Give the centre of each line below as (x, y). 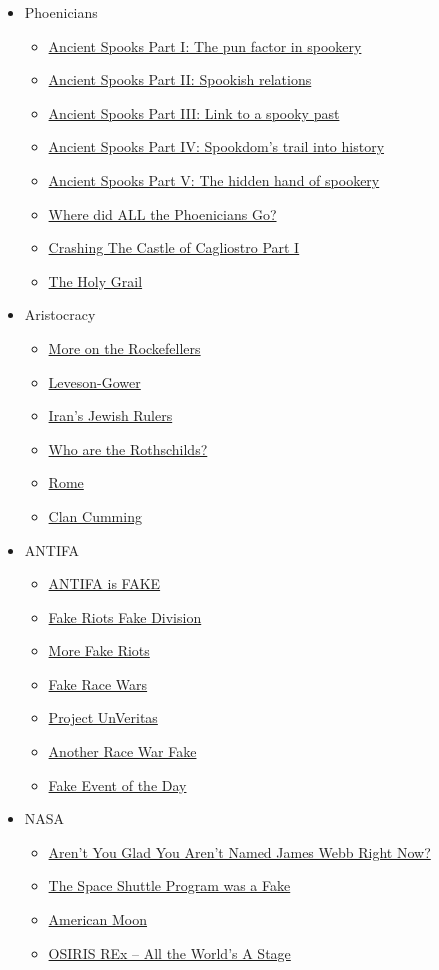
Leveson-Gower (94, 381)
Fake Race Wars (98, 683)
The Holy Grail (95, 280)
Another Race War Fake (122, 751)
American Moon (98, 919)
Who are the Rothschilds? (128, 448)
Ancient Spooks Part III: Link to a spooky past (194, 112)
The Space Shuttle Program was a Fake (169, 885)
